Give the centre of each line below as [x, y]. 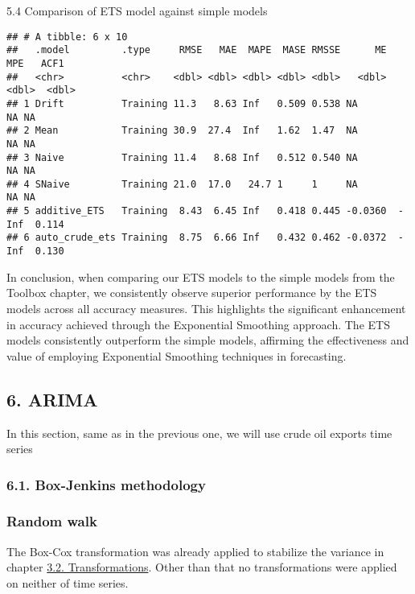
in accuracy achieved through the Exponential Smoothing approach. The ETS [198, 324]
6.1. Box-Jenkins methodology [106, 484]
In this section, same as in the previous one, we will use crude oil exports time [199, 433]
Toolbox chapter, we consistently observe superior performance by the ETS [192, 293]
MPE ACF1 [35, 63]
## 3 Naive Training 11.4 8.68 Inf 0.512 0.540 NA [182, 157]
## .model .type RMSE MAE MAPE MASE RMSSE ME [197, 50]
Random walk [52, 521]
